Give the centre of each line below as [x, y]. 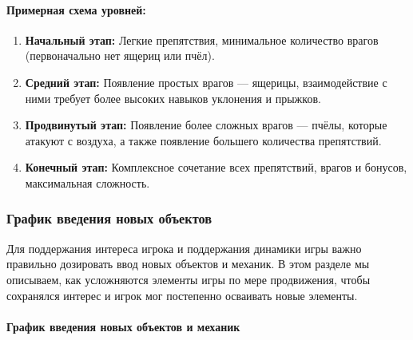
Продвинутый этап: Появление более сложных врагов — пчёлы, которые [206, 125]
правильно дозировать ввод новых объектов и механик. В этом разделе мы [188, 264]
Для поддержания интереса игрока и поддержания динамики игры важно [184, 248]
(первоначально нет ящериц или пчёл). [120, 55]
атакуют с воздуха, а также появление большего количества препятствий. [203, 140]
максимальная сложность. [87, 182]
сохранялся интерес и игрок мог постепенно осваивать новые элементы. [182, 295]
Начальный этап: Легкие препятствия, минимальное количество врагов [202, 40]
